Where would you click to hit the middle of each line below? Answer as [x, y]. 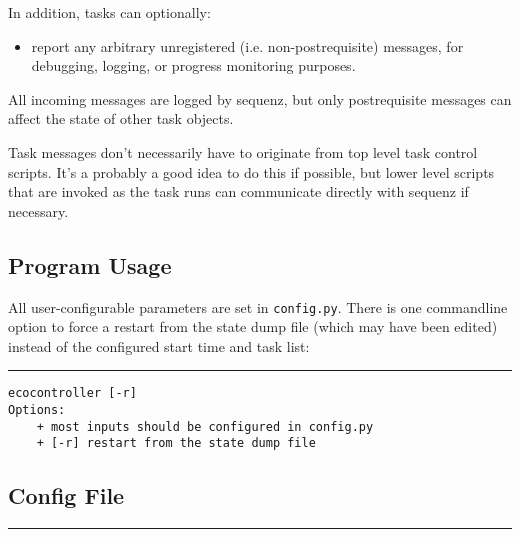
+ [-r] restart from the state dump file [176, 443]
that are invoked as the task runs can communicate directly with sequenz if [238, 191]
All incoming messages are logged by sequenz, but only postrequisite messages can [260, 98]
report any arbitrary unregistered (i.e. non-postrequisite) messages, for [247, 45]
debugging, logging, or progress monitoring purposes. [193, 65]
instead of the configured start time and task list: [159, 345]
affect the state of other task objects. [121, 118]
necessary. [38, 210]
